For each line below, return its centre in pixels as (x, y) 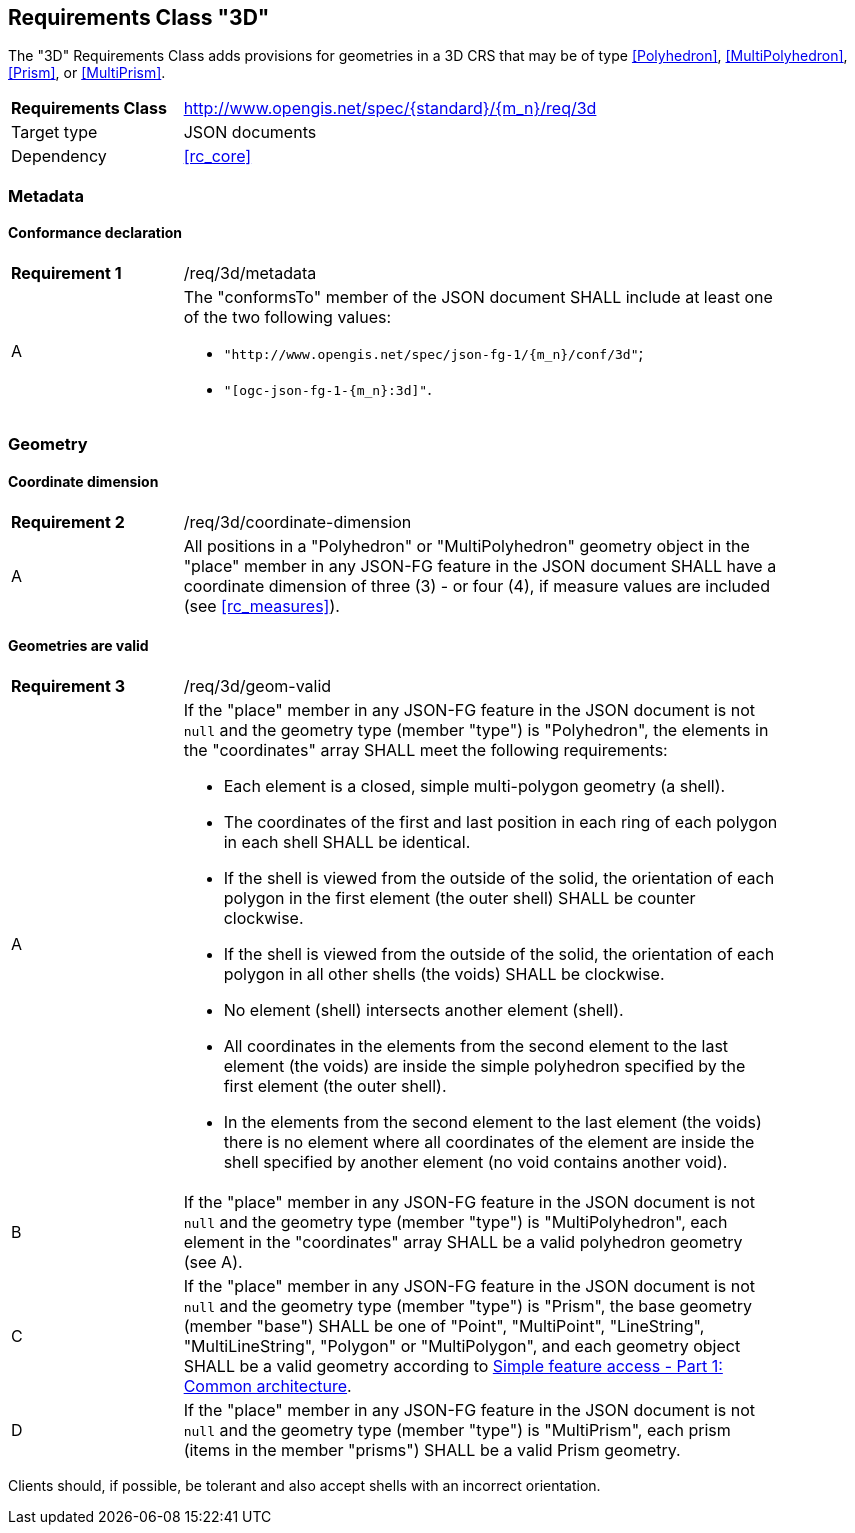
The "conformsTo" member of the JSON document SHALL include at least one (478, 297)
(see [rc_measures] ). (261, 605)
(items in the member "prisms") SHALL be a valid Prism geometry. (432, 1449)
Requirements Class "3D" (139, 17)
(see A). (213, 1261)
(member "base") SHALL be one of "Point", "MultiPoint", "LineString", (444, 1325)
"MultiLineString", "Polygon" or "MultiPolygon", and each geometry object (462, 1345)
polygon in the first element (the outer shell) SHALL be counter (459, 897)
